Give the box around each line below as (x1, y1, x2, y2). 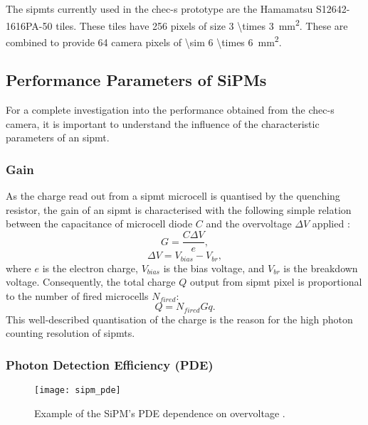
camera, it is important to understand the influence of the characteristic (6, 116, 320, 131)
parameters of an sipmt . (6, 130, 110, 145)
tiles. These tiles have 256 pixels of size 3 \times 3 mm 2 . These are (56, 16, 348, 33)
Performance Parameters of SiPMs (6, 69, 267, 91)
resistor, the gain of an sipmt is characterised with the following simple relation (6, 202, 352, 217)
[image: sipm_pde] (34, 385, 121, 396)
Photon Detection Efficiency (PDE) (6, 355, 214, 373)
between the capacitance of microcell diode (6, 216, 193, 231)
